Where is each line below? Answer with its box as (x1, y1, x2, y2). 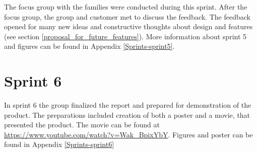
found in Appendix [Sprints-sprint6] (4, 139, 114, 149)
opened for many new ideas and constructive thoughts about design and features (4, 21, 253, 32)
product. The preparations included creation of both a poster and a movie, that (4, 109, 250, 120)
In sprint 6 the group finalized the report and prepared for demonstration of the (4, 100, 251, 110)
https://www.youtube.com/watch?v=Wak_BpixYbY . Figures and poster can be (4, 129, 253, 139)
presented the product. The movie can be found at (4, 119, 160, 130)
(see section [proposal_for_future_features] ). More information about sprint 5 (4, 31, 247, 41)
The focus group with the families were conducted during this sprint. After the (4, 2, 247, 12)
